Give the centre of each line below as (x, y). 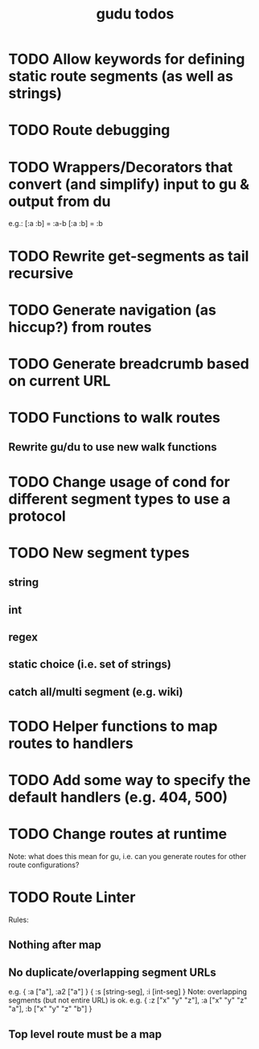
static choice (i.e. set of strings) (90, 664)
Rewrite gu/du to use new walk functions (113, 447)
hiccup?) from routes (80, 327)
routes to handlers (71, 743)
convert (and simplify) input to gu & (129, 184)
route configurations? (44, 865)
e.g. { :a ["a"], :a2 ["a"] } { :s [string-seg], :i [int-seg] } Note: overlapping (128, 992)
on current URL (60, 381)
